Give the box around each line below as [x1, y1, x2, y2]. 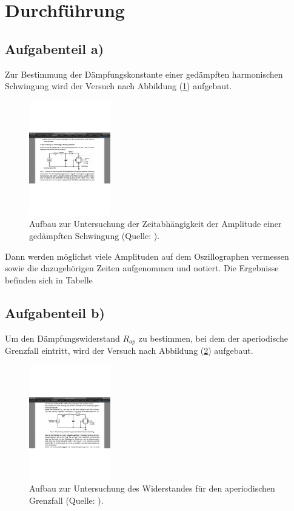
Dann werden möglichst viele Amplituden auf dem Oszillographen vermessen [5, 249, 289, 262]
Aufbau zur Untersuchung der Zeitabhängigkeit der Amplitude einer [29, 217, 282, 230]
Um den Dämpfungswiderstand [5, 331, 120, 344]
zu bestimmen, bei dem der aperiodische [138, 331, 289, 344]
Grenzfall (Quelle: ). [29, 493, 104, 506]
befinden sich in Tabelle [5, 273, 93, 286]
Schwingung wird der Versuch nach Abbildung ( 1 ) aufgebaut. [5, 80, 232, 92]
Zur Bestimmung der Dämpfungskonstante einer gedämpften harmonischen [5, 67, 283, 80]
